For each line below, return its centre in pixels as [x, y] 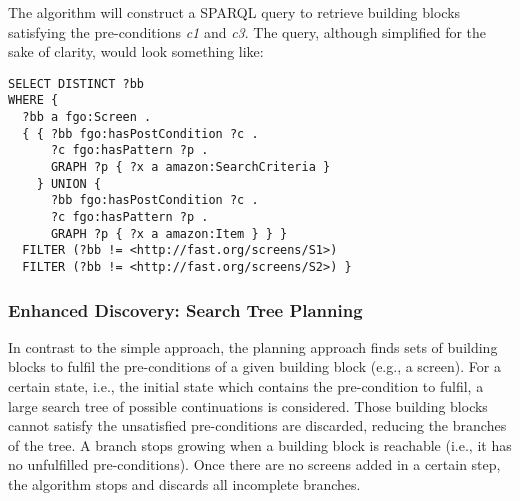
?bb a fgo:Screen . [87, 117]
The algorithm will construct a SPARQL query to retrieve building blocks [234, 12]
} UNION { [69, 183]
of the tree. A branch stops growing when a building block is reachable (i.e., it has [260, 444]
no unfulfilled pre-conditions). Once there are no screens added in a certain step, [254, 464]
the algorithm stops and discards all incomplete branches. [184, 484]
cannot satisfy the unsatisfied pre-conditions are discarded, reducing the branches [257, 425]
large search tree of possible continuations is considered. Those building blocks [248, 405]
